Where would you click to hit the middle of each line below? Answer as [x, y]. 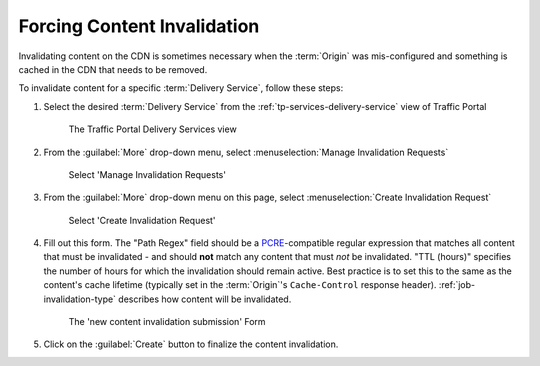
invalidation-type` [80, 299]
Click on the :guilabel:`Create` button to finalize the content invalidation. [191, 344]
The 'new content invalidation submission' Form [167, 322]
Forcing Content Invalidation [139, 26]
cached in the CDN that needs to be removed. [113, 69]
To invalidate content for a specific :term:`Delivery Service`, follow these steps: [181, 88]
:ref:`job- [456, 285]
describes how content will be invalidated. [205, 299]
